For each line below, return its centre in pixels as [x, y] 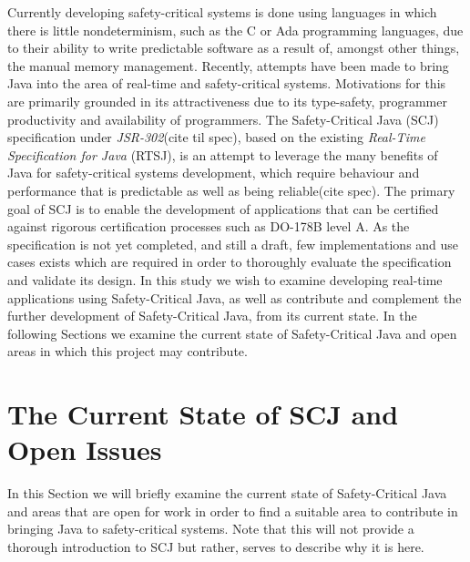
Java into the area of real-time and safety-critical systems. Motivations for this [227, 83]
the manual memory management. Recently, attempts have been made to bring [228, 65]
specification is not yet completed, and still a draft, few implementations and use [233, 244]
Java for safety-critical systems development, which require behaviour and [214, 173]
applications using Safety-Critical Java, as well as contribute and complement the [235, 297]
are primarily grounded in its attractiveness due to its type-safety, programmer [227, 101]
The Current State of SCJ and [203, 414]
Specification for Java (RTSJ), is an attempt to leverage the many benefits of [223, 154]
